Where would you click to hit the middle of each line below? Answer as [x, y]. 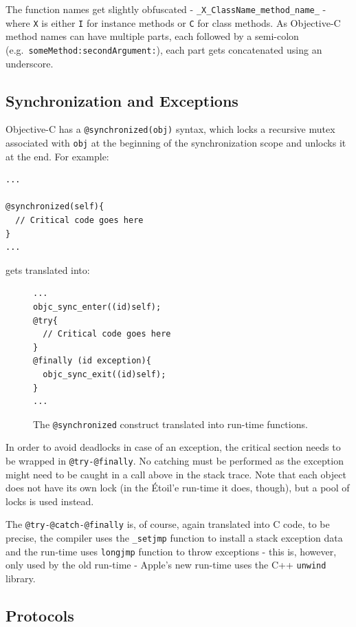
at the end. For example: [57, 156]
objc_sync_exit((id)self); [104, 374]
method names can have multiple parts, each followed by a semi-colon [152, 36]
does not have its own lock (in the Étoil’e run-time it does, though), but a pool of [178, 488]
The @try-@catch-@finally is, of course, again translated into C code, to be [168, 524]
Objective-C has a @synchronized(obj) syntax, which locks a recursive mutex [170, 129]
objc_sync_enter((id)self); [97, 307]
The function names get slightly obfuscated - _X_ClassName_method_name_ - [166, 9]
